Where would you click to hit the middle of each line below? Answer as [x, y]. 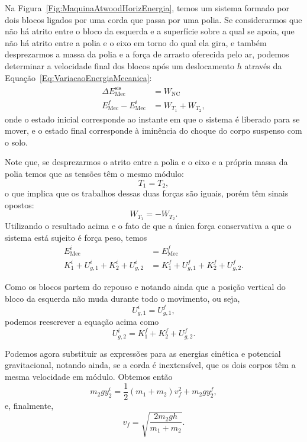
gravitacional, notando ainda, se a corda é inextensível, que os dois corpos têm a [150, 365]
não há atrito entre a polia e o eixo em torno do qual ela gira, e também [136, 42]
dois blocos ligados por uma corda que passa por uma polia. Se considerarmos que [153, 19]
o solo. [16, 142]
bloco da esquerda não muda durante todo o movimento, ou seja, [122, 298]
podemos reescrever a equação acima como [82, 322]
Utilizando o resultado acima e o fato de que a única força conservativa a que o [148, 225]
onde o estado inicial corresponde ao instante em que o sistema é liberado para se [152, 119]
